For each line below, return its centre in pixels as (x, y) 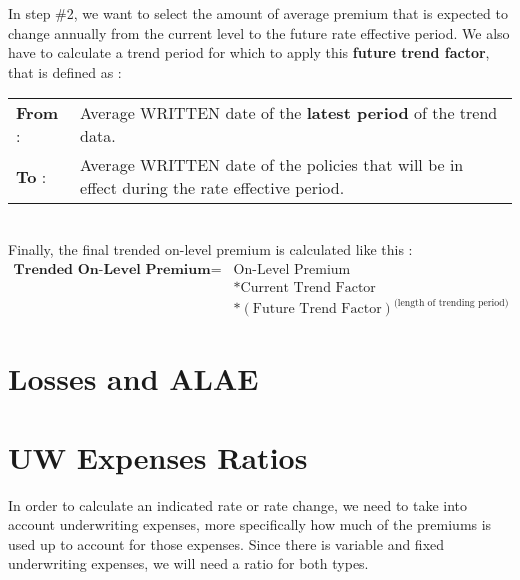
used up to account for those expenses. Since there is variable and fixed (226, 543)
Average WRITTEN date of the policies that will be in (272, 165)
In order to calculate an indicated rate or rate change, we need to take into (238, 504)
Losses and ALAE (133, 378)
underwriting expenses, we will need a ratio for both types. (188, 563)
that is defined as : (65, 71)
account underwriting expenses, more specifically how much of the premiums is (250, 524)
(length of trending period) (451, 302)
